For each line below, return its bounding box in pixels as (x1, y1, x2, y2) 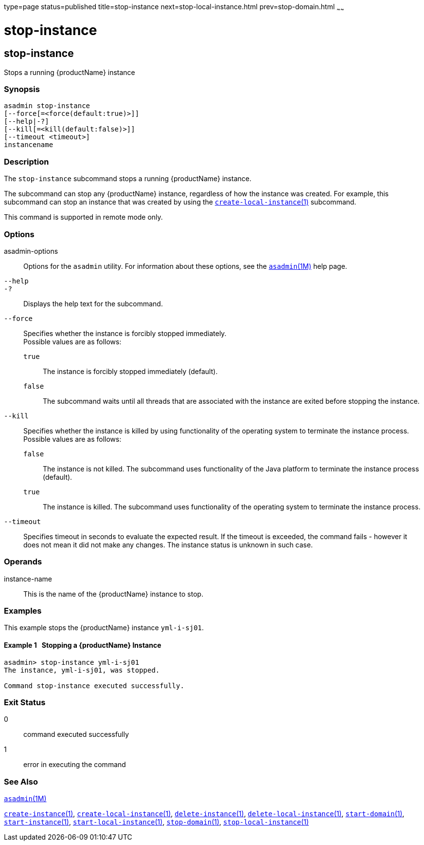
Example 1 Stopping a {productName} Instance (4, 641, 161, 650)
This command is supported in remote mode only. (4, 213, 163, 222)
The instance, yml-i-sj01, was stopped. (4, 666, 160, 674)
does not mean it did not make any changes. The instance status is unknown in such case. (23, 540, 313, 549)
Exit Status (4, 697, 46, 708)
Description (4, 156, 49, 167)
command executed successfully (23, 730, 129, 739)
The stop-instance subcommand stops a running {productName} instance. (4, 174, 251, 183)
